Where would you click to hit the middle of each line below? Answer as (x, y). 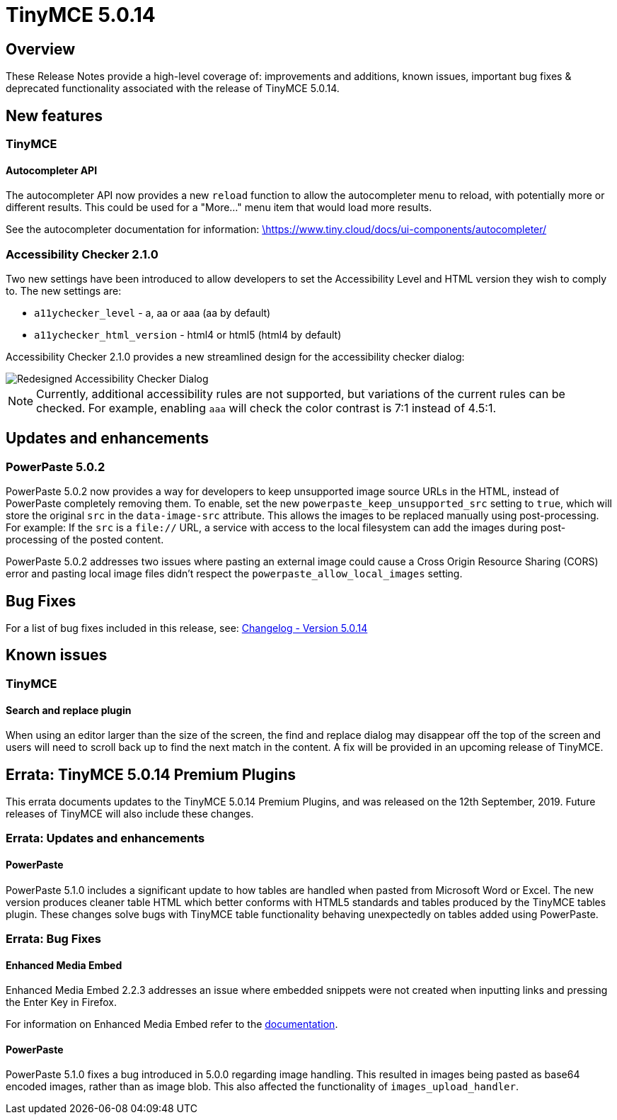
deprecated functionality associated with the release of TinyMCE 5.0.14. (173, 89)
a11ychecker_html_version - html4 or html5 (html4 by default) (188, 334)
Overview (41, 49)
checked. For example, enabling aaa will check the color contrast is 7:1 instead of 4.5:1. (266, 408)
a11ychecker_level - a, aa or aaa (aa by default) (152, 312)
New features (54, 115)
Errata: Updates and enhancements (105, 838)
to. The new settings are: (64, 290)
